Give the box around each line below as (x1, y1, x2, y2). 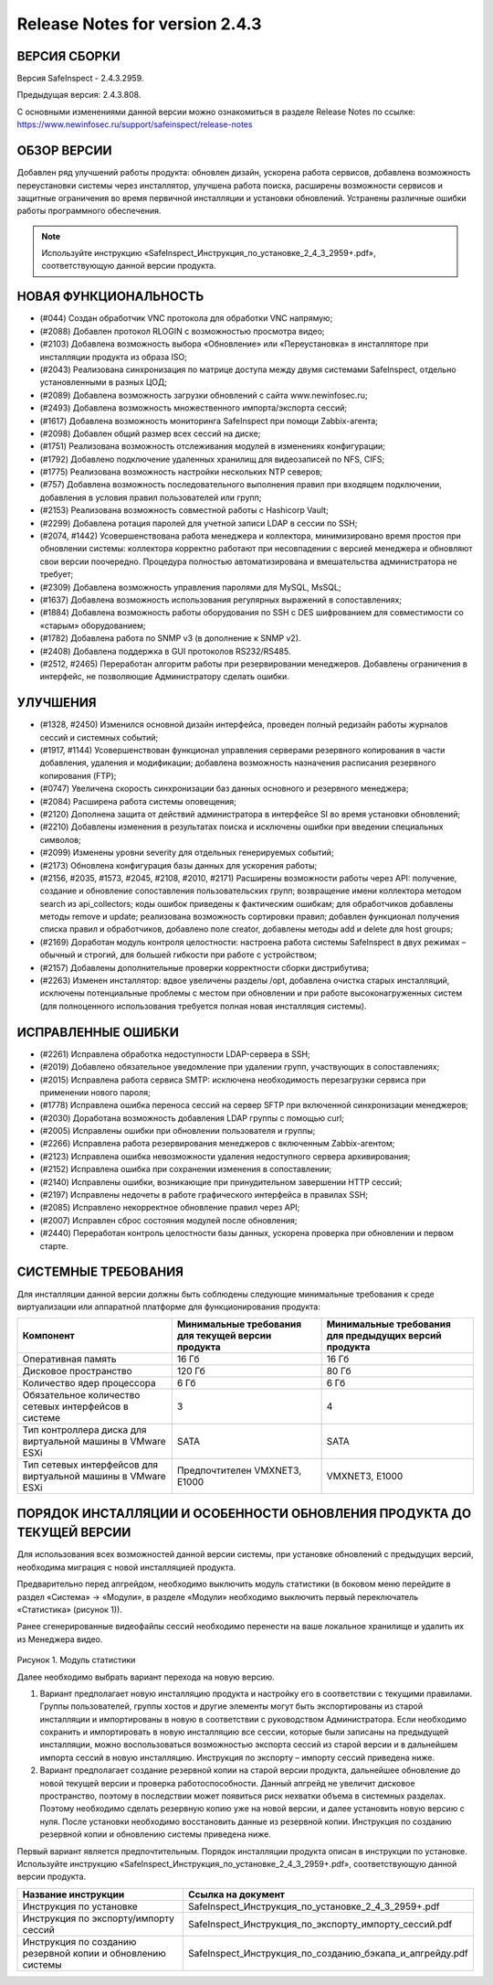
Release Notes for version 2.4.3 (16, 14, 262, 34)
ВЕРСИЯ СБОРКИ (16, 48, 121, 64)
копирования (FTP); (39, 770, 117, 781)
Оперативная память (22, 1353, 117, 1366)
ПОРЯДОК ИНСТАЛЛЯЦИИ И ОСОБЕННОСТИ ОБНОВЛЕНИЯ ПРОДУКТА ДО (16, 1505, 472, 1521)
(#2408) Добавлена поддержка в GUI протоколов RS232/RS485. (39, 646, 291, 656)
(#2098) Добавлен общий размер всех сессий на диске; (39, 428, 261, 439)
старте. (39, 1240, 68, 1252)
